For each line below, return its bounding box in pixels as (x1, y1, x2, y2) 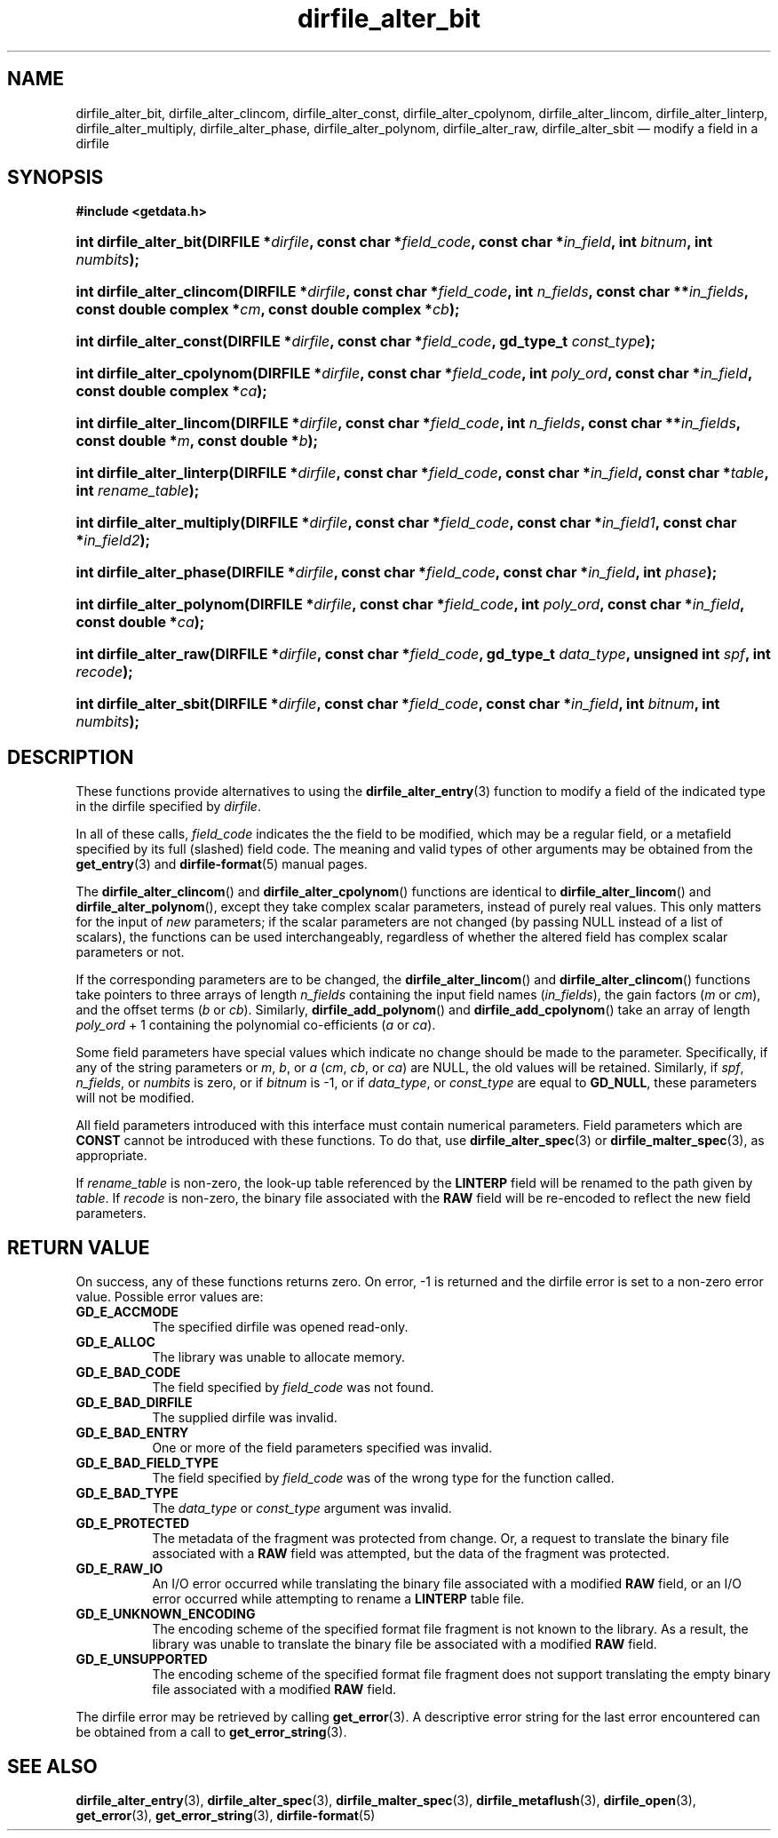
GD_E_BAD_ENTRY (75, 1425, 189, 1441)
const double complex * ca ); (75, 382, 267, 401)
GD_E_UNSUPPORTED (75, 1651, 208, 1667)
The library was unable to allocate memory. (152, 1349, 405, 1365)
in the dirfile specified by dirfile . (75, 799, 261, 815)
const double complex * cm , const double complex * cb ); (75, 300, 460, 319)
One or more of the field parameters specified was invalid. (152, 1440, 493, 1456)
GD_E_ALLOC (75, 1334, 155, 1350)
